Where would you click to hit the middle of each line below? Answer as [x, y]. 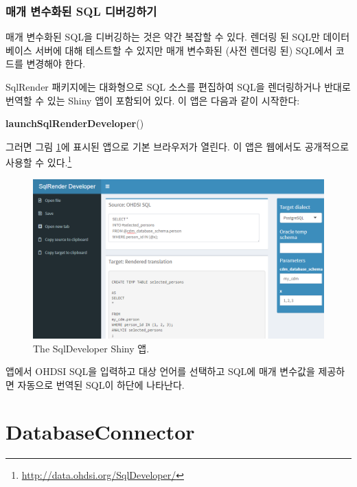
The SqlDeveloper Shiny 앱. [91, 348]
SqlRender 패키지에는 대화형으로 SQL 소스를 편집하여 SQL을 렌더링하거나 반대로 [178, 87]
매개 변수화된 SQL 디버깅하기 [81, 11]
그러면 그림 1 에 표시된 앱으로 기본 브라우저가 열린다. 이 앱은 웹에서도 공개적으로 [177, 146]
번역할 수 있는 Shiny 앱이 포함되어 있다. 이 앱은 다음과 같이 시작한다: [153, 100]
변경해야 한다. [56, 64]
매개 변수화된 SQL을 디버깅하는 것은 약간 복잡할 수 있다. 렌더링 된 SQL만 [163, 37]
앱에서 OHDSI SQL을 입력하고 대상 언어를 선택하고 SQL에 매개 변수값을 [160, 371]
